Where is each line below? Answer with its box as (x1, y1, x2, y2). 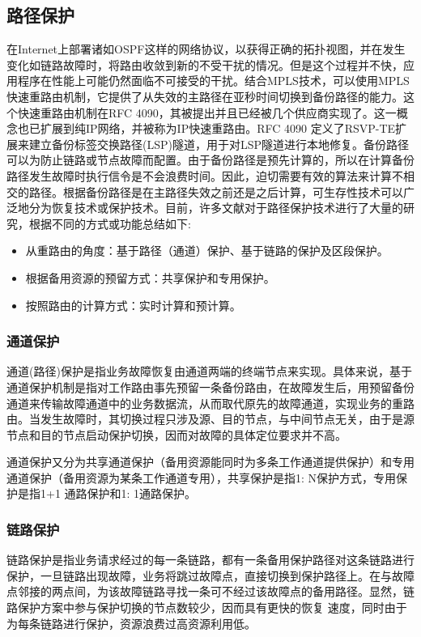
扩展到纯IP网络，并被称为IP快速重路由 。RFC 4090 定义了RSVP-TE (40, 120, 396, 137)
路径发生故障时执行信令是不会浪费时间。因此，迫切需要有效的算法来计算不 (6, 167, 403, 184)
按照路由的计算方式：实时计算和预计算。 (25, 296, 241, 313)
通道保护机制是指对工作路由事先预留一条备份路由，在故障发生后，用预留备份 (6, 378, 415, 395)
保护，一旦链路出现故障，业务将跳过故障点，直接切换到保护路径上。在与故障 (6, 567, 415, 584)
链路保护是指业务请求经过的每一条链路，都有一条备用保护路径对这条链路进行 (6, 551, 415, 568)
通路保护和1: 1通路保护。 (64, 485, 197, 502)
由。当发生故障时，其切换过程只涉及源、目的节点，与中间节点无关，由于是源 (6, 410, 415, 427)
